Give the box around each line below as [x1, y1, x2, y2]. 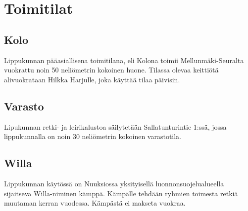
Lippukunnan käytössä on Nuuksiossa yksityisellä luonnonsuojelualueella [4, 178, 224, 188]
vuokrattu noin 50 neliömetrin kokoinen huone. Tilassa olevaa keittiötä [4, 65, 219, 75]
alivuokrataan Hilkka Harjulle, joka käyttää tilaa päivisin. [4, 74, 180, 84]
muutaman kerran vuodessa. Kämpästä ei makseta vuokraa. [4, 198, 186, 208]
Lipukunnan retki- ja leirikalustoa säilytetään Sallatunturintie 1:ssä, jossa [4, 121, 227, 132]
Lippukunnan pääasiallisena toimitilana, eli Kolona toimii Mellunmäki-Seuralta [4, 55, 244, 65]
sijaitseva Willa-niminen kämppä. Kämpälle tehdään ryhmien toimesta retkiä [4, 188, 238, 198]
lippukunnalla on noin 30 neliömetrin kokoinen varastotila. [4, 131, 182, 141]
